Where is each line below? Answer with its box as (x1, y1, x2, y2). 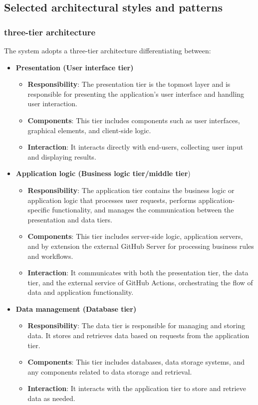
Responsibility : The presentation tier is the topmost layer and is (27, 79, 231, 89)
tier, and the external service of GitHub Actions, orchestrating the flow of (27, 277, 253, 287)
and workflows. (27, 250, 73, 261)
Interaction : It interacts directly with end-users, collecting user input (27, 142, 244, 152)
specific (27, 204, 50, 215)
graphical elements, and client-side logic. (27, 125, 151, 135)
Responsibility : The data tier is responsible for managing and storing (27, 320, 245, 331)
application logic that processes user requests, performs (27, 195, 197, 205)
